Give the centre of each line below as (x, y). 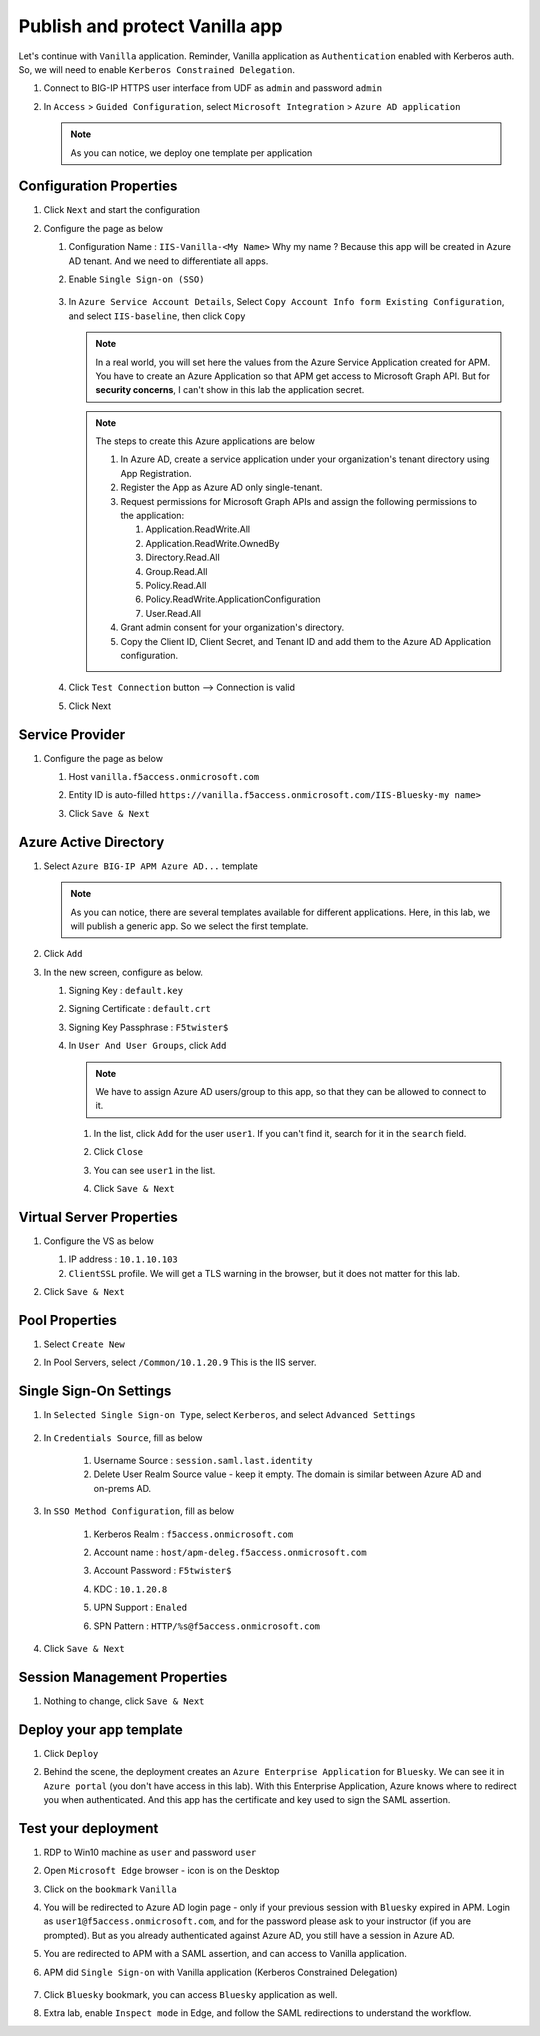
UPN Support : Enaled (140, 1607)
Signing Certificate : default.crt (140, 1009)
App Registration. (156, 473)
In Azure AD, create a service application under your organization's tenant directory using (305, 459)
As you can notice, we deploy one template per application (191, 152)
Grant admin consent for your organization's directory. (232, 627)
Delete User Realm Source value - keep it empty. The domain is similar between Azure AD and (287, 1474)
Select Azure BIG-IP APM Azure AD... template (151, 866)
